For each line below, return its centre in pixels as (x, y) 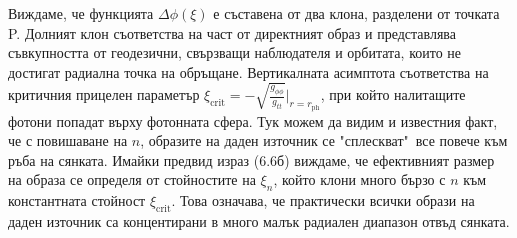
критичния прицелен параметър (104, 94)
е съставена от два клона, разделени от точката (356, 13)
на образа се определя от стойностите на (132, 179)
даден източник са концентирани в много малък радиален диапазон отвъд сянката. (259, 221)
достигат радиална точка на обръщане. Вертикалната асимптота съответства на (248, 71)
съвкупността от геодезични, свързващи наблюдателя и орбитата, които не (235, 52)
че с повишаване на (68, 140)
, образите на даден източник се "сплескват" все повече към (324, 140)
